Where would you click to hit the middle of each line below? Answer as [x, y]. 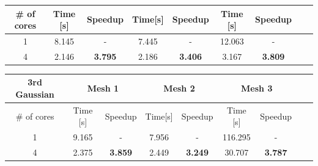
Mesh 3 [257, 88]
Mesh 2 [179, 88]
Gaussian [35, 94]
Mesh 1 [103, 88]
